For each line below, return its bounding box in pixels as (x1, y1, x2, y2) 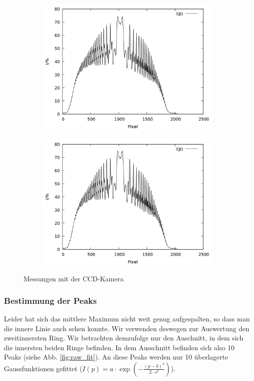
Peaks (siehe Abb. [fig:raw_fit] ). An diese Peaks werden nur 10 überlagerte (4, 352, 228, 362)
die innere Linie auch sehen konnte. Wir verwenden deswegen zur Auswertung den (4, 323, 250, 333)
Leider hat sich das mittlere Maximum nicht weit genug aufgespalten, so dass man (4, 314, 250, 323)
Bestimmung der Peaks (4, 294, 97, 306)
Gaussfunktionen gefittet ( (4, 363, 83, 373)
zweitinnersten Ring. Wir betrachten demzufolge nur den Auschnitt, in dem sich (4, 333, 244, 343)
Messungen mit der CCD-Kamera (23, 274, 124, 284)
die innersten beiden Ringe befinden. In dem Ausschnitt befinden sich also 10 (4, 342, 234, 352)
